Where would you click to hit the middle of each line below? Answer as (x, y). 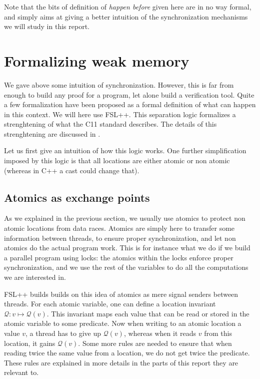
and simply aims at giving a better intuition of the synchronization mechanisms (126, 16)
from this (218, 333)
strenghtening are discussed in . (52, 133)
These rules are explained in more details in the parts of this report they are (121, 362)
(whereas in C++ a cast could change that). (72, 170)
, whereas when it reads (160, 333)
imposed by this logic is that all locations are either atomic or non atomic (117, 160)
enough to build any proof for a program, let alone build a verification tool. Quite (129, 94)
